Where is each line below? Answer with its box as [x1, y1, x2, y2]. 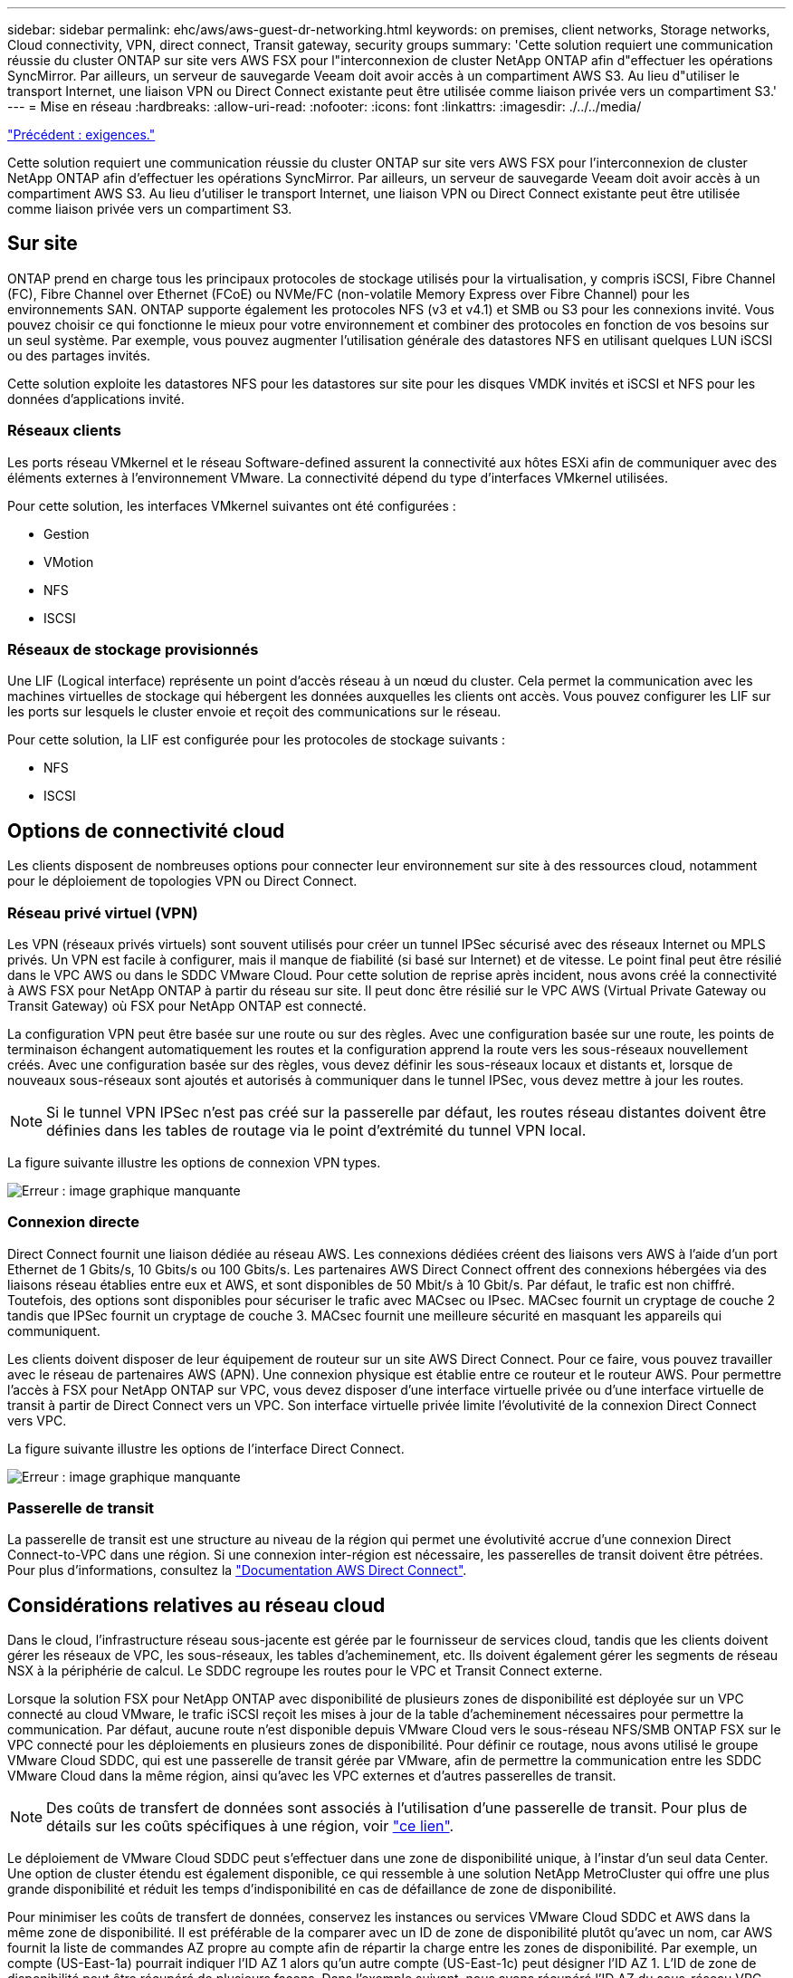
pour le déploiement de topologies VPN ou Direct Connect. [7, 873, 358, 889]
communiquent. [7, 1322, 100, 1339]
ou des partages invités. [7, 347, 151, 363]
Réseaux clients [7, 421, 121, 440]
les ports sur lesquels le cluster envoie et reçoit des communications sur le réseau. [7, 704, 502, 720]
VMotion [43, 553, 94, 570]
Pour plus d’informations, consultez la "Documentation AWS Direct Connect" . [7, 1562, 467, 1579]
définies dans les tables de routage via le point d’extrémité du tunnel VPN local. [46, 1120, 587, 1139]
